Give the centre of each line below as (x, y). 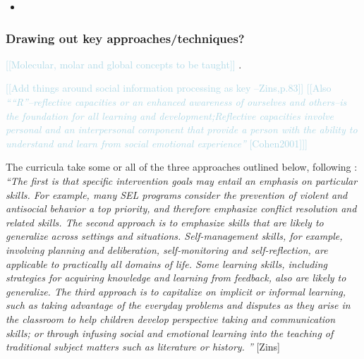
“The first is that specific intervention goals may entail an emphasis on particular (182, 180)
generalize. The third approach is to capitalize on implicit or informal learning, (176, 291)
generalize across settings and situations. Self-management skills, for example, (174, 236)
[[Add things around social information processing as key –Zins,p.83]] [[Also (169, 88)
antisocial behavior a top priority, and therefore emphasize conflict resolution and (181, 208)
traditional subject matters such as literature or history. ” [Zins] (143, 347)
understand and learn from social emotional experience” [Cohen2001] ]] (157, 143)
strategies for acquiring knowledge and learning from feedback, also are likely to (176, 278)
